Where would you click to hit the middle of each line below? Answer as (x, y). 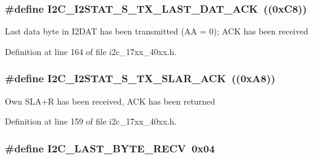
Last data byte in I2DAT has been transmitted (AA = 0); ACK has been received (157, 31)
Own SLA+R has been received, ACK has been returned (110, 101)
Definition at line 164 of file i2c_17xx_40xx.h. (91, 51)
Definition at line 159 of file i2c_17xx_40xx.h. (91, 121)
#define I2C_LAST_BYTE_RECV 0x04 (110, 148)
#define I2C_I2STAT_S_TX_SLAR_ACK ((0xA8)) (140, 78)
